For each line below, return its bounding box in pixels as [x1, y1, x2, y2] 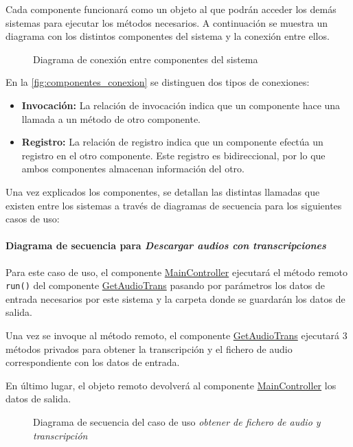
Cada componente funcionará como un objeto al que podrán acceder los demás [5, 2, 337, 16]
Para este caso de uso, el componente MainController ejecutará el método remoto [5, 264, 348, 279]
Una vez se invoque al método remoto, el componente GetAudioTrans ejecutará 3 [5, 328, 348, 342]
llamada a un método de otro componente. [21, 111, 201, 126]
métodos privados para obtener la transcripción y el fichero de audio [5, 341, 293, 356]
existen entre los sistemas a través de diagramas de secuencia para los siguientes [5, 198, 342, 212]
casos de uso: [5, 211, 60, 226]
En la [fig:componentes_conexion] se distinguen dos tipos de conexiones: [5, 75, 310, 89]
